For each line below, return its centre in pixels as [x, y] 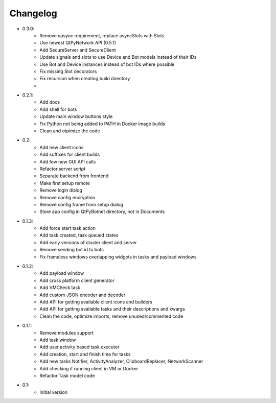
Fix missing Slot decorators [68, 71]
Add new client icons [62, 147]
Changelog [33, 13]
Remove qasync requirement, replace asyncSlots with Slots [102, 35]
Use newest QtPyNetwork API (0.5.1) [78, 43]
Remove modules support [67, 333]
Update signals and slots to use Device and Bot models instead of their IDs [118, 57]
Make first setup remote [65, 183]
